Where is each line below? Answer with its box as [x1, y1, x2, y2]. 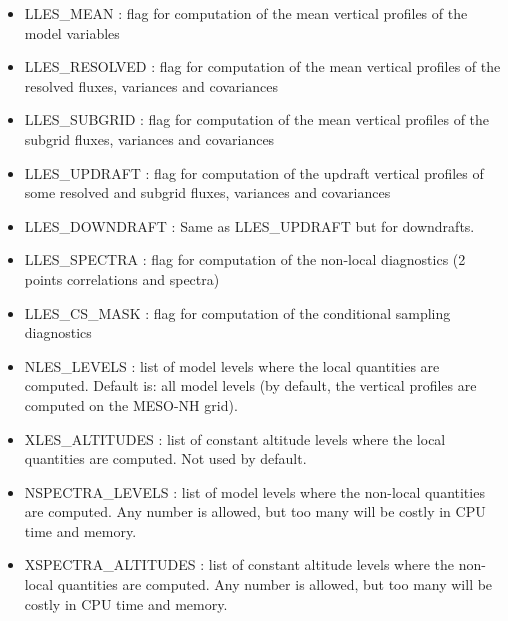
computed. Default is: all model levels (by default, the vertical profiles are [24, 375, 477, 396]
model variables [24, 22, 120, 43]
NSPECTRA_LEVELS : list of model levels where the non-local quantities [24, 481, 485, 502]
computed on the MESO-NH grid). [24, 394, 238, 415]
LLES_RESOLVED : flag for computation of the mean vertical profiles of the [24, 56, 501, 77]
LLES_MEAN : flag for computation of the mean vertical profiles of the [24, 3, 468, 23]
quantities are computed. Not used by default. [24, 448, 307, 469]
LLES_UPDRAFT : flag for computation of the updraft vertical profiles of [24, 162, 484, 183]
